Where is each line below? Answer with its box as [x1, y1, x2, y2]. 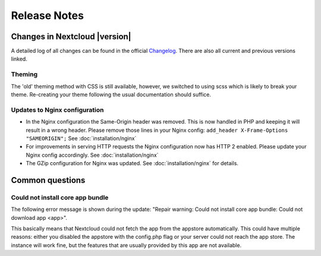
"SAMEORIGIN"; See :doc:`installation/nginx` [26, 134, 137, 142]
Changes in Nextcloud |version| [11, 31, 131, 42]
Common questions [11, 175, 86, 185]
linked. [11, 55, 28, 62]
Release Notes [11, 9, 84, 22]
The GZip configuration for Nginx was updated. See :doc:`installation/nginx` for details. [26, 160, 239, 167]
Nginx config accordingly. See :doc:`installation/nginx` [26, 151, 159, 159]
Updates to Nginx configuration [11, 106, 104, 114]
